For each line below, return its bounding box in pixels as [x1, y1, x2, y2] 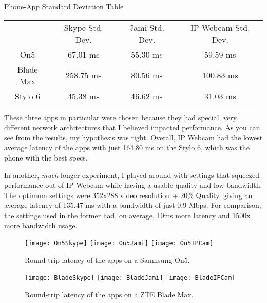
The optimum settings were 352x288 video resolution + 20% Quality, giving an [4, 189, 253, 200]
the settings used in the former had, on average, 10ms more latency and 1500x [4, 209, 251, 220]
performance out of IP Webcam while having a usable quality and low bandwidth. [4, 180, 262, 190]
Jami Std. [129, 21, 164, 33]
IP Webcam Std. [190, 21, 250, 33]
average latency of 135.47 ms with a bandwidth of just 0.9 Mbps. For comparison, [4, 200, 261, 210]
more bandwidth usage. [4, 220, 78, 230]
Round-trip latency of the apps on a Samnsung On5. [25, 254, 190, 265]
